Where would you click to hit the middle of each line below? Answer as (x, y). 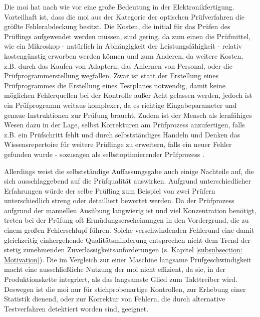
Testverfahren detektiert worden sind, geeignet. (76, 308)
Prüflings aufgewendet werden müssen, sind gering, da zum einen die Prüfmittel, (127, 36)
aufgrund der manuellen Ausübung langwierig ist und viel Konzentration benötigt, (130, 210)
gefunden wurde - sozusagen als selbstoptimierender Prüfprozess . (104, 154)
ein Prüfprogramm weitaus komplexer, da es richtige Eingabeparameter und (120, 105)
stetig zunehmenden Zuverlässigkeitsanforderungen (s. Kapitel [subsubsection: (123, 250)
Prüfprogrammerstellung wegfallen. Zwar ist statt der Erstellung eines (111, 75)
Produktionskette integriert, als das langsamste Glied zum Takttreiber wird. (121, 279)
